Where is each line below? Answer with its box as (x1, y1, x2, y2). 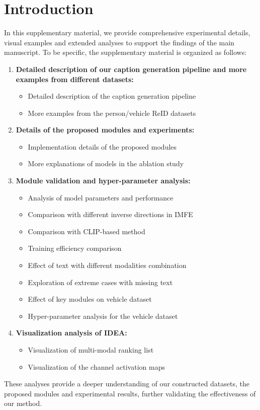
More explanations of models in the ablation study (28, 158, 184, 169)
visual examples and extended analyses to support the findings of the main (4, 37, 234, 47)
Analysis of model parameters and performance (28, 192, 174, 202)
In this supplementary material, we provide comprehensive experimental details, (4, 27, 250, 38)
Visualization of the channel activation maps (28, 361, 165, 372)
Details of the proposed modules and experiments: (16, 124, 195, 135)
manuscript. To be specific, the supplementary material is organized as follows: (4, 47, 247, 57)
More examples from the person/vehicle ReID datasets (28, 107, 196, 118)
